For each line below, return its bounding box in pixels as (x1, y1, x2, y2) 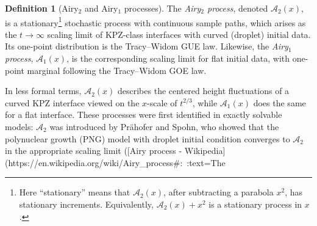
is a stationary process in (208, 197, 302, 210)
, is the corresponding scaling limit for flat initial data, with (66, 52, 290, 65)
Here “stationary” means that (19, 186, 130, 199)
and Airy (84, 2, 118, 14)
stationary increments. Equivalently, (19, 197, 154, 210)
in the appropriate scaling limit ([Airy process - (5, 144, 182, 157)
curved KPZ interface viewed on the (5, 96, 140, 109)
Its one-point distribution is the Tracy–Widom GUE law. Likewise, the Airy (5, 40, 288, 53)
